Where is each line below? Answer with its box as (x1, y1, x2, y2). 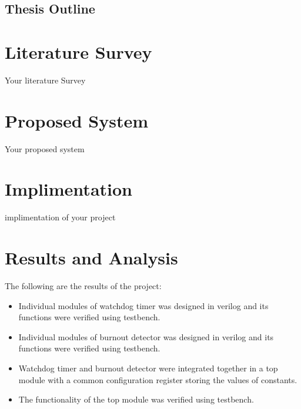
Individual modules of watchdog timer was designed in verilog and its (18, 299, 269, 311)
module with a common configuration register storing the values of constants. (18, 373, 297, 385)
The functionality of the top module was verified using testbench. (18, 393, 254, 405)
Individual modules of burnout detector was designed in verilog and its (18, 330, 274, 343)
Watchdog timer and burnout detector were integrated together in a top (18, 362, 278, 374)
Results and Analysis (5, 246, 178, 270)
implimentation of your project (5, 211, 116, 223)
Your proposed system (5, 142, 85, 155)
